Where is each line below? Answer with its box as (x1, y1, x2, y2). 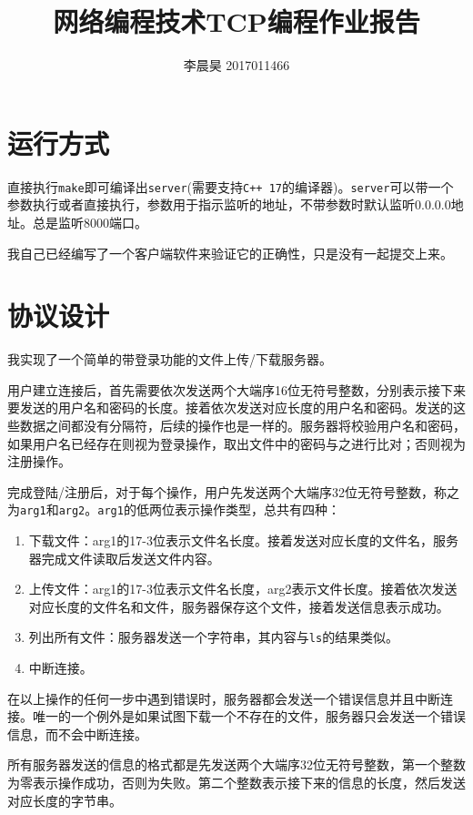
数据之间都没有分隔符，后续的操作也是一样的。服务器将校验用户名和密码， (19, 416, 466, 434)
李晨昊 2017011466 (183, 56, 290, 75)
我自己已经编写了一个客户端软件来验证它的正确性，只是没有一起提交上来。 (7, 243, 453, 262)
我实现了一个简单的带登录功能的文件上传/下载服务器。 (7, 350, 332, 369)
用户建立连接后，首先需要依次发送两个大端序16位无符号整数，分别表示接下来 (7, 380, 466, 399)
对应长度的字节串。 (7, 790, 122, 810)
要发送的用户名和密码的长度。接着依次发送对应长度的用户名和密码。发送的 (7, 398, 453, 417)
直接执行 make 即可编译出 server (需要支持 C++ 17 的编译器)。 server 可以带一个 (7, 177, 454, 196)
